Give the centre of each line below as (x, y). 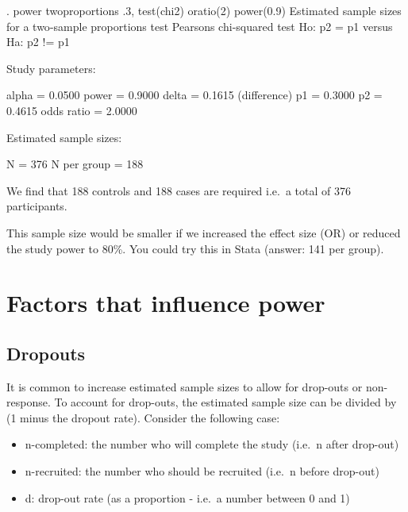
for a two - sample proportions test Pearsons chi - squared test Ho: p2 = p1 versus (200, 26)
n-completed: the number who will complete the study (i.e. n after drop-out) (212, 444)
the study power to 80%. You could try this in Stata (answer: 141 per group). (195, 248)
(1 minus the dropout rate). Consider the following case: (143, 417)
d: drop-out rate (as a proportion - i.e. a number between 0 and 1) (187, 497)
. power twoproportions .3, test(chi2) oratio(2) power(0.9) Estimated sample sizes (204, 10)
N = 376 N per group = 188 (75, 164)
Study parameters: (51, 68)
